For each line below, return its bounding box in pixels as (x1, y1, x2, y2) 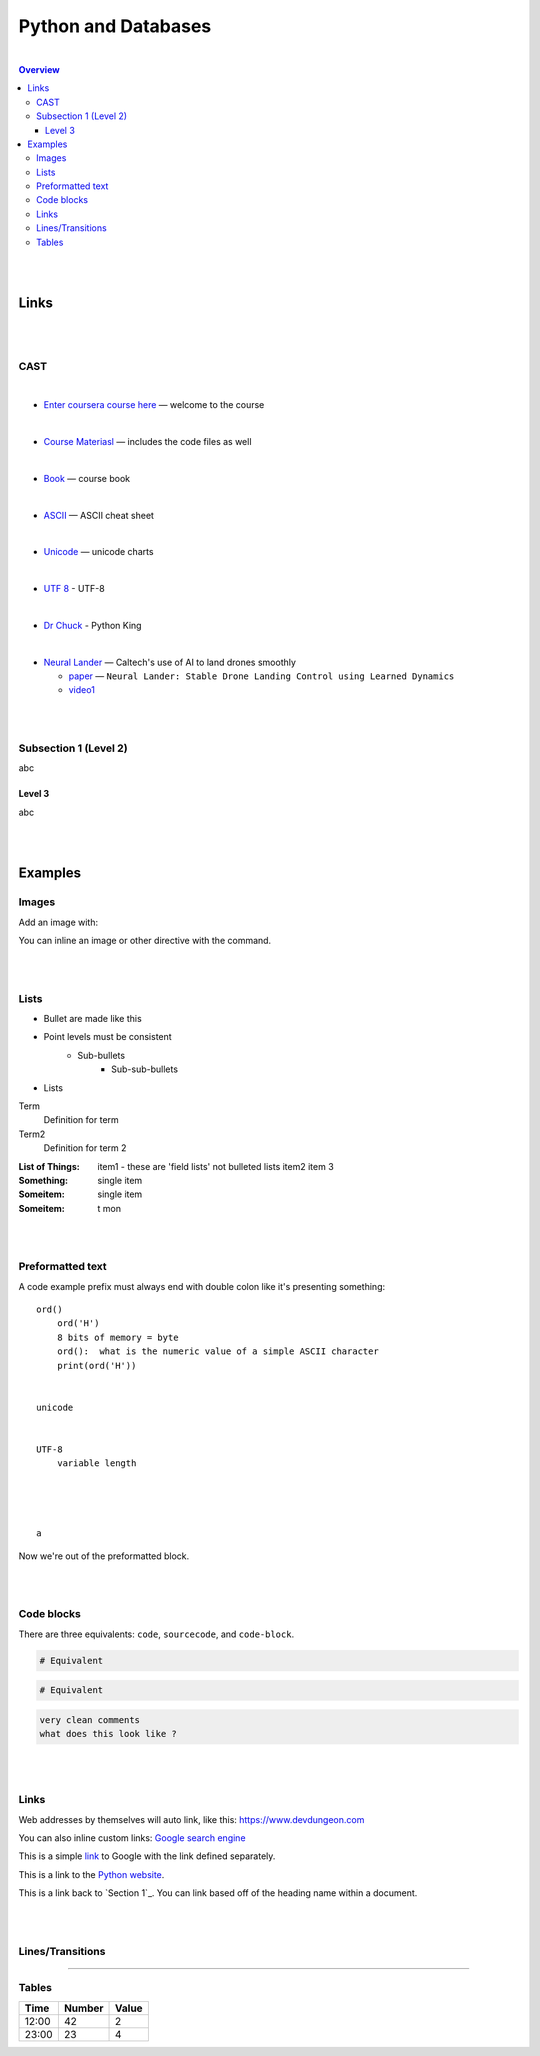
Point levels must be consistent (43, 1031, 172, 1043)
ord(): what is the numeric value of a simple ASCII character (56, 1346, 379, 1357)
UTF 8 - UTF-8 (43, 583, 105, 595)
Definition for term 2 (43, 1142, 127, 1154)
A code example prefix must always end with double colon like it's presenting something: (18, 1280, 386, 1292)
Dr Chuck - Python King (43, 619, 142, 631)
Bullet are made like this (43, 1013, 142, 1025)
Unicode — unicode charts (43, 546, 154, 558)
